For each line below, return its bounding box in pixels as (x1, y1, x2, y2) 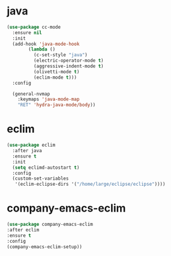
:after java (12, 148, 43, 154)
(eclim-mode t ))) (33, 74, 77, 81)
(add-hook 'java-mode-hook (12, 41, 80, 47)
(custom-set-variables (12, 175, 69, 181)
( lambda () (28, 46, 56, 52)
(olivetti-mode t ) (33, 69, 80, 75)
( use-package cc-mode (7, 24, 61, 30)
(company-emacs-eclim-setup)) (7, 243, 83, 250)
